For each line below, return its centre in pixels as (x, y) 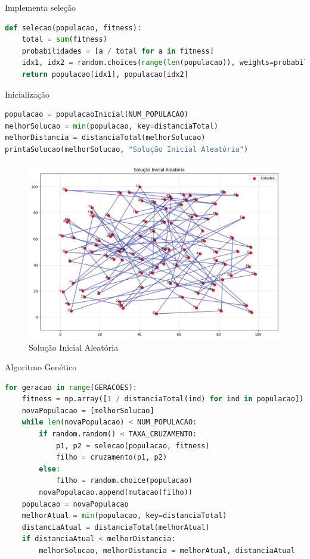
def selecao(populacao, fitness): (73, 28)
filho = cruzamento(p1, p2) (111, 457)
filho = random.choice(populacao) (124, 481)
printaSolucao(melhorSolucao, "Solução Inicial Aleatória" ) (127, 149)
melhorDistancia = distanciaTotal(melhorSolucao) (105, 138)
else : (50, 469)
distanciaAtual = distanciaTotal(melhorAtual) (116, 527)
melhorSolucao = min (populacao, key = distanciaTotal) (112, 126)
